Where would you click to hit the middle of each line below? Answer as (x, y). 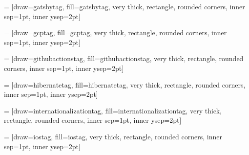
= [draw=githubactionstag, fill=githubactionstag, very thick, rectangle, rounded (124, 58)
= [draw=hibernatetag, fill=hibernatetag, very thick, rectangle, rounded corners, (125, 84)
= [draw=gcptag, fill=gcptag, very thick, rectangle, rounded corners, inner (115, 33)
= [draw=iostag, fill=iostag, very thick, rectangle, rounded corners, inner (113, 136)
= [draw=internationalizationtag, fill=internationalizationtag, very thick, (113, 110)
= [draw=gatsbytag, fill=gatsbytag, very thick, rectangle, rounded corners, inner (124, 6)
